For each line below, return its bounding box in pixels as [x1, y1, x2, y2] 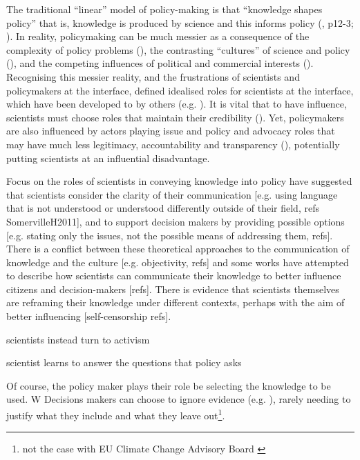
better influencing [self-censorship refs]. [6, 309, 171, 323]
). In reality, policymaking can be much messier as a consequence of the [6, 29, 310, 43]
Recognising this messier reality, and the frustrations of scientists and [6, 69, 300, 83]
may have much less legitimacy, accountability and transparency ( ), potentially [6, 137, 340, 151]
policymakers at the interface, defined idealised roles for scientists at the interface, [6, 83, 354, 97]
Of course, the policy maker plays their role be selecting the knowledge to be [6, 378, 331, 392]
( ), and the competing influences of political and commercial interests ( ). [6, 56, 314, 70]
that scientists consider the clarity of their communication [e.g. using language [6, 187, 338, 201]
